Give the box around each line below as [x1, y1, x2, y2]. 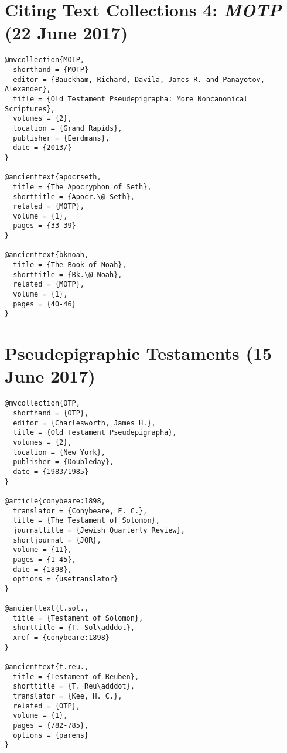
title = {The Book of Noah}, [13, 261, 127, 270]
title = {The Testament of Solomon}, [13, 516, 160, 525]
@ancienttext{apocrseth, [5, 173, 101, 182]
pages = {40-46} [13, 299, 76, 308]
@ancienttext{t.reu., [5, 663, 89, 672]
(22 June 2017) [5, 21, 128, 45]
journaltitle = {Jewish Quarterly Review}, [13, 526, 185, 534]
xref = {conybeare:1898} [13, 633, 110, 642]
